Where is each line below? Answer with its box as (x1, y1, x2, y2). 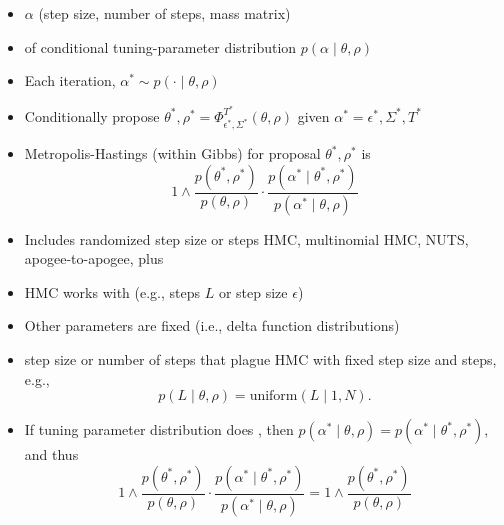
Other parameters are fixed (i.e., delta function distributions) (24, 315, 400, 336)
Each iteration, (24, 70, 116, 91)
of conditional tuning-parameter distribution (24, 36, 297, 57)
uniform (249, 389, 298, 404)
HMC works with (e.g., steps (24, 281, 201, 302)
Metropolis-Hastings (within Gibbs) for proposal (24, 143, 321, 164)
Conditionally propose (24, 105, 160, 126)
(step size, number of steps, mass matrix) (38, 3, 291, 23)
